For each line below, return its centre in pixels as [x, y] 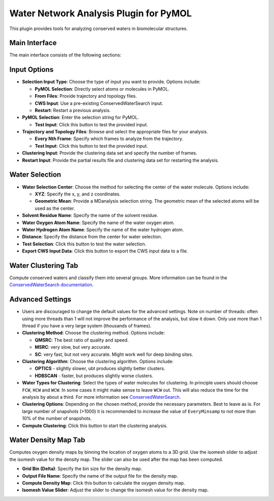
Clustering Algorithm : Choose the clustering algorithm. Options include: [98, 361]
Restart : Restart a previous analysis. [73, 110]
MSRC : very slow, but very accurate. [73, 347]
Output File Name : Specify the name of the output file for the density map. [100, 476]
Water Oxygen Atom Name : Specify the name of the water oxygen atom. [98, 222]
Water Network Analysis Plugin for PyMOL [101, 13]
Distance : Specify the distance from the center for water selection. [92, 237]
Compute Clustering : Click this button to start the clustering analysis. [95, 426]
